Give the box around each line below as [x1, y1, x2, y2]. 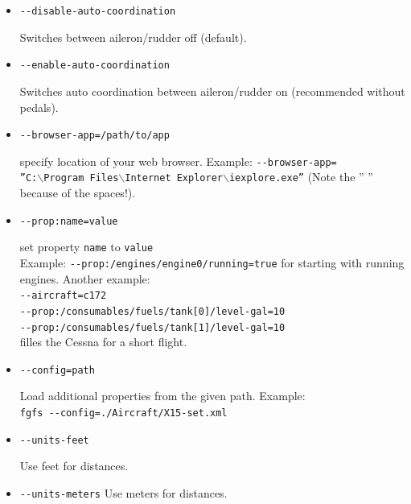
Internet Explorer [125, 172, 223, 184]
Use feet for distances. [19, 457, 129, 474]
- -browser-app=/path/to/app [19, 130, 170, 142]
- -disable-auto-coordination [19, 6, 176, 17]
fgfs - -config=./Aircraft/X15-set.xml [19, 407, 228, 419]
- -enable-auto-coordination [19, 60, 170, 72]
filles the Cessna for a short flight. [19, 333, 187, 350]
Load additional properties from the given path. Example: [19, 387, 306, 404]
